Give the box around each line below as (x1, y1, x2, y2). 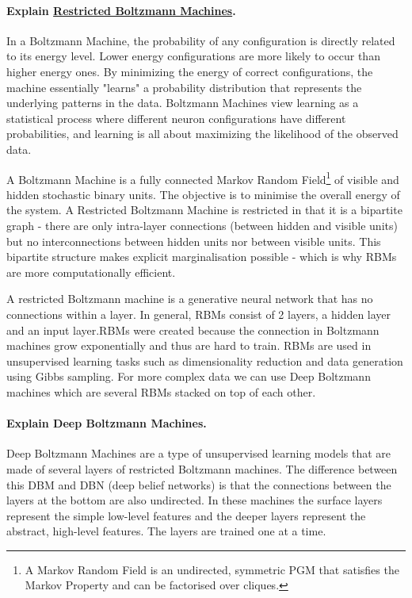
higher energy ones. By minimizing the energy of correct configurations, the (6, 63, 373, 79)
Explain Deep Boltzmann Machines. (6, 415, 207, 431)
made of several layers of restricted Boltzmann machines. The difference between (6, 460, 398, 477)
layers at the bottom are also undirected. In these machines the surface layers (6, 492, 383, 508)
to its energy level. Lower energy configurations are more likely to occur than (6, 48, 380, 64)
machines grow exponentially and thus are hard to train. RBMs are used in (6, 337, 372, 354)
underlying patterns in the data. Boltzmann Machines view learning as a (6, 94, 359, 111)
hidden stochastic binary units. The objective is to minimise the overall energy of (6, 186, 400, 202)
